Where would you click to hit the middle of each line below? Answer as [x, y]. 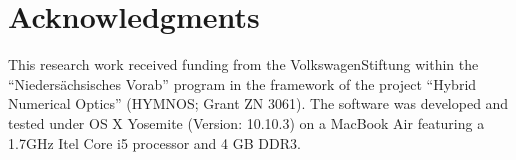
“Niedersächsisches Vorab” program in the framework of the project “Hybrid [242, 83]
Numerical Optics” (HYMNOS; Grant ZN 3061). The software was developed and [258, 103]
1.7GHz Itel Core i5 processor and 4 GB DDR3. [154, 142]
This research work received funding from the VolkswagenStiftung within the [243, 64]
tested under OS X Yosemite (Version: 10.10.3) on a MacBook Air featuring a [246, 122]
